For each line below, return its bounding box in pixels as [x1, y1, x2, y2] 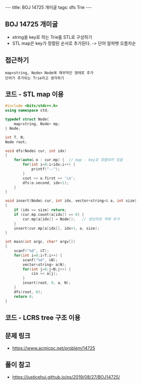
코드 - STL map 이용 [5, 90, 64, 99]
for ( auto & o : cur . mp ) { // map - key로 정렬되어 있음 [14, 157, 123, 163]
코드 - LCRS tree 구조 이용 [5, 313, 81, 322]
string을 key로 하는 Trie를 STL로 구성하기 [12, 34, 93, 40]
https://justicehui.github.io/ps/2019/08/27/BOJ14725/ [12, 374, 120, 380]
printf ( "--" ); [31, 167, 60, 172]
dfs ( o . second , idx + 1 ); [23, 180, 69, 185]
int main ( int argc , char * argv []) [5, 239, 76, 244]
